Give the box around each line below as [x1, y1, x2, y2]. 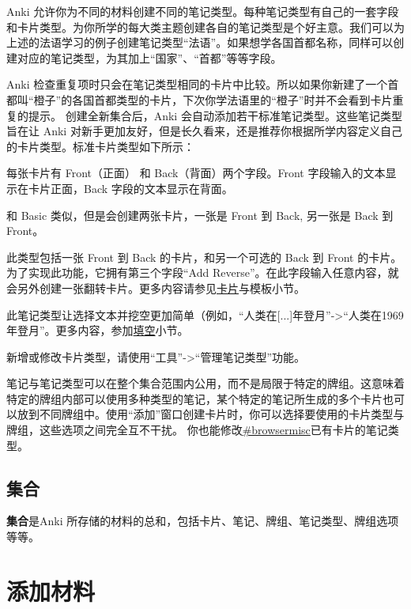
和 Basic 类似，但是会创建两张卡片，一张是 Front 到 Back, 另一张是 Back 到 [6, 206, 394, 223]
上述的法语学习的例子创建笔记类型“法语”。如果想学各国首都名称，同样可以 [6, 34, 394, 51]
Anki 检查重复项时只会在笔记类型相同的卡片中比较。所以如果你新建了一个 [6, 76, 388, 93]
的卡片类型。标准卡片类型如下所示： [6, 138, 194, 154]
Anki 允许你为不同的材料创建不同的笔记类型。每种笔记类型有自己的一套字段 [6, 3, 399, 19]
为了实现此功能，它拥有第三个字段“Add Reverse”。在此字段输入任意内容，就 [6, 264, 399, 281]
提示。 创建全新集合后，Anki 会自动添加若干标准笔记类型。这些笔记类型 [28, 107, 402, 123]
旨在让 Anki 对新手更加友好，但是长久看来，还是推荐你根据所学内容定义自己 [6, 123, 402, 139]
